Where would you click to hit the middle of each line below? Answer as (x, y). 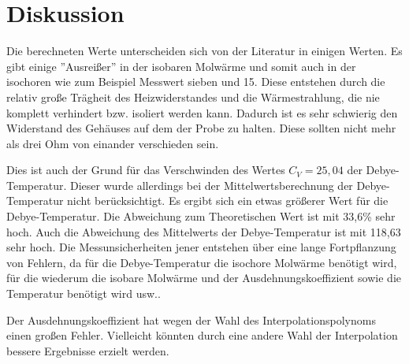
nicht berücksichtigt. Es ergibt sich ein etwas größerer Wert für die (228, 201)
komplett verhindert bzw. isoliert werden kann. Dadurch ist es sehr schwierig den (202, 112)
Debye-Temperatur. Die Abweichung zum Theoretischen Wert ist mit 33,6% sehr (201, 216)
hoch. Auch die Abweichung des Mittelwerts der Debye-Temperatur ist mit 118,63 (204, 231)
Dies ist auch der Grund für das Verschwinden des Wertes (146, 170)
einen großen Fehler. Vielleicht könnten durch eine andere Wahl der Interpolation (202, 335)
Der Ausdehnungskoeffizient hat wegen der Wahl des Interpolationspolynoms (191, 319)
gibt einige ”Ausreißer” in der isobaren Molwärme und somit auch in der (181, 66)
